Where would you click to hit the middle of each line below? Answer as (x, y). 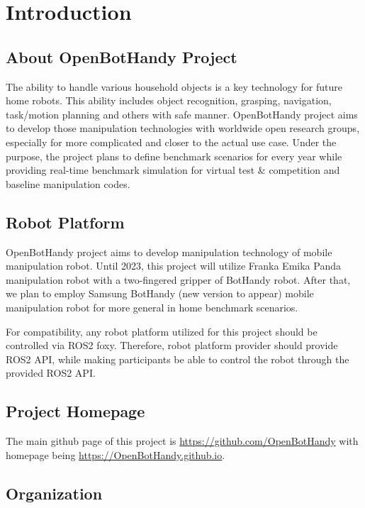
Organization (54, 493)
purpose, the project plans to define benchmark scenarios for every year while (174, 156)
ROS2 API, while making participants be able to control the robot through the (178, 359)
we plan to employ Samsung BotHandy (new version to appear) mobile (160, 293)
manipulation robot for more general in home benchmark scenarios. (152, 307)
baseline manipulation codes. (68, 183)
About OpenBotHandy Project (122, 56)
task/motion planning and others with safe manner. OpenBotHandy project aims (182, 114)
